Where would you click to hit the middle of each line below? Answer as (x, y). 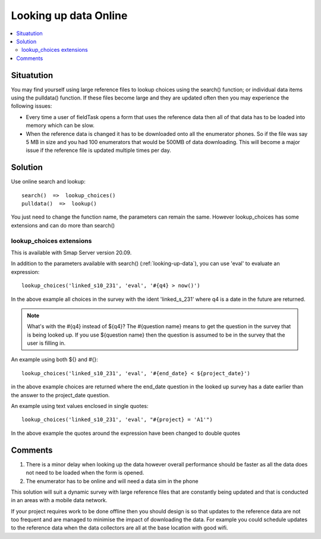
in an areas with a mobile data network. (59, 500)
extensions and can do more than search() (63, 225)
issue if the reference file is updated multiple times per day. (99, 150)
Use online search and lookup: (48, 182)
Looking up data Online (69, 15)
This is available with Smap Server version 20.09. (71, 253)
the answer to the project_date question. (60, 395)
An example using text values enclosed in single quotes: (80, 406)
